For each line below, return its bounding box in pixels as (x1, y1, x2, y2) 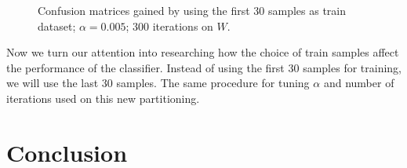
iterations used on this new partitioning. (6, 89, 200, 106)
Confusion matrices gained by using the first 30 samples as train (38, 2, 347, 18)
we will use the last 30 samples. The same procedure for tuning (6, 75, 310, 91)
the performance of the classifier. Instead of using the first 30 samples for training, (6, 59, 402, 75)
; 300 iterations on (125, 17, 213, 34)
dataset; (38, 17, 76, 34)
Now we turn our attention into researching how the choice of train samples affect (6, 44, 399, 60)
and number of (323, 75, 394, 91)
